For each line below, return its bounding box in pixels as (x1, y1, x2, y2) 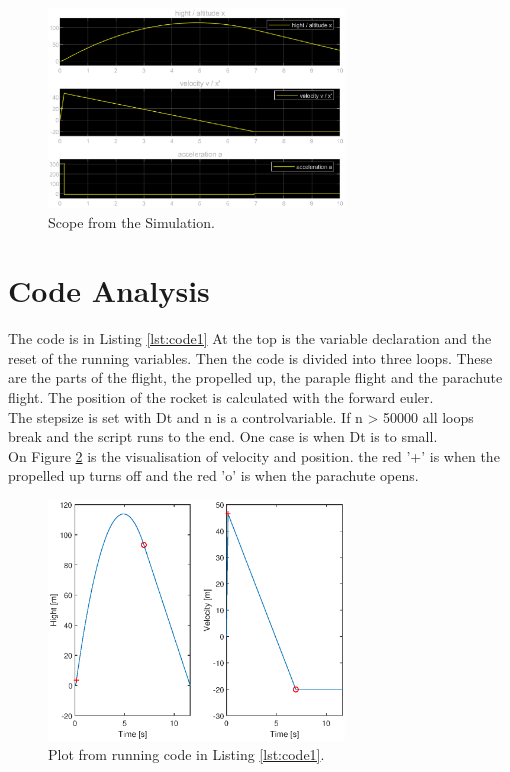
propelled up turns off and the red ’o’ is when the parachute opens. (8, 465, 419, 486)
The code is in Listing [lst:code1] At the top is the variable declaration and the (8, 328, 492, 349)
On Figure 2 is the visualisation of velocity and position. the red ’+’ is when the (8, 445, 500, 466)
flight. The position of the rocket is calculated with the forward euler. (8, 387, 434, 408)
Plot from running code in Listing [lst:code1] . (48, 744, 325, 765)
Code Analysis (8, 270, 210, 311)
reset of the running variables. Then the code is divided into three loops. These (8, 347, 493, 368)
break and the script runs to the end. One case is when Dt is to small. (8, 426, 438, 447)
